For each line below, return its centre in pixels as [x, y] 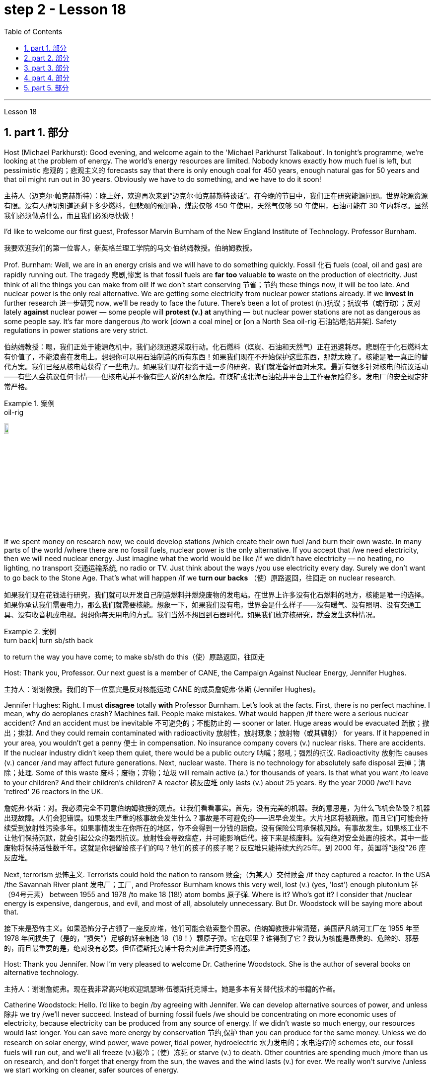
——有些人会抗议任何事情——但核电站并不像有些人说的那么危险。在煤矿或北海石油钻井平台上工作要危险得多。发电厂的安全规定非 [216, 376]
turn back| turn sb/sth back [49, 640]
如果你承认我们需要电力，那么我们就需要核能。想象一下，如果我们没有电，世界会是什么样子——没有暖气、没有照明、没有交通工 [213, 604]
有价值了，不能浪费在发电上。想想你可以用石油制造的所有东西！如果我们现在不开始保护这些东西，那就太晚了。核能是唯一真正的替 [216, 356]
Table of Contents [33, 31]
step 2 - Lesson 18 [65, 9]
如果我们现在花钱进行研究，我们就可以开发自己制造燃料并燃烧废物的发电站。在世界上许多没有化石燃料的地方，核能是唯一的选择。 [216, 594]
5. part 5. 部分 [46, 87]
